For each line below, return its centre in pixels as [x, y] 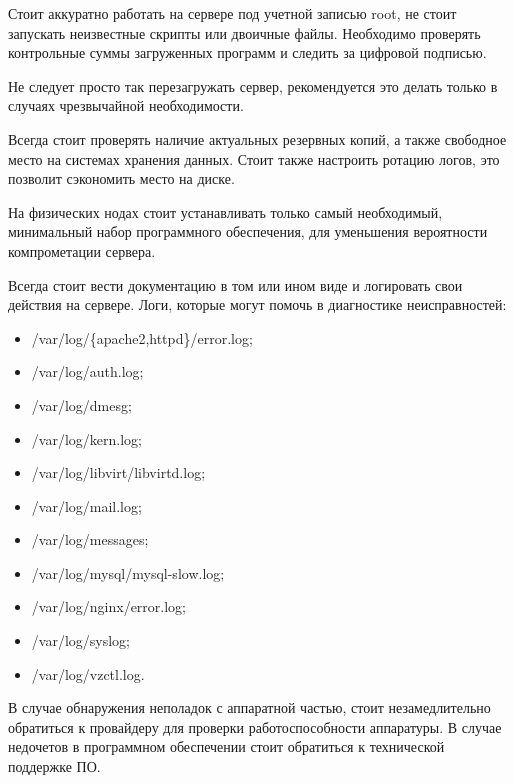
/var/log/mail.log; [86, 505]
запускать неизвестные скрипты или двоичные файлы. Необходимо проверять [244, 32]
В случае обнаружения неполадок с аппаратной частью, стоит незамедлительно [249, 707]
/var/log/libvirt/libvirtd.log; [118, 472]
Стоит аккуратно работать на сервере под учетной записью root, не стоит [232, 13]
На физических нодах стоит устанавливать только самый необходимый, [225, 211]
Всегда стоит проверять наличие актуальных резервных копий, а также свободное [257, 138]
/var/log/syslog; [80, 640]
